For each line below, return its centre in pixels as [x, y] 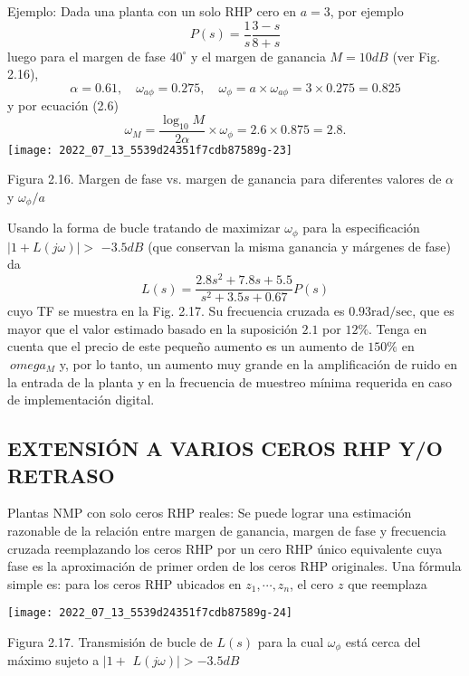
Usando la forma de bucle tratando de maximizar [144, 228]
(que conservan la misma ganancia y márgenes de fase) [299, 246]
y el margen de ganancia [258, 56]
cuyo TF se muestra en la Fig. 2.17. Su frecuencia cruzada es [176, 311]
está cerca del [383, 641]
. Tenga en [398, 328]
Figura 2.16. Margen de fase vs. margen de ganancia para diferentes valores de [225, 179]
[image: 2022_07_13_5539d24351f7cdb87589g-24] [150, 613]
